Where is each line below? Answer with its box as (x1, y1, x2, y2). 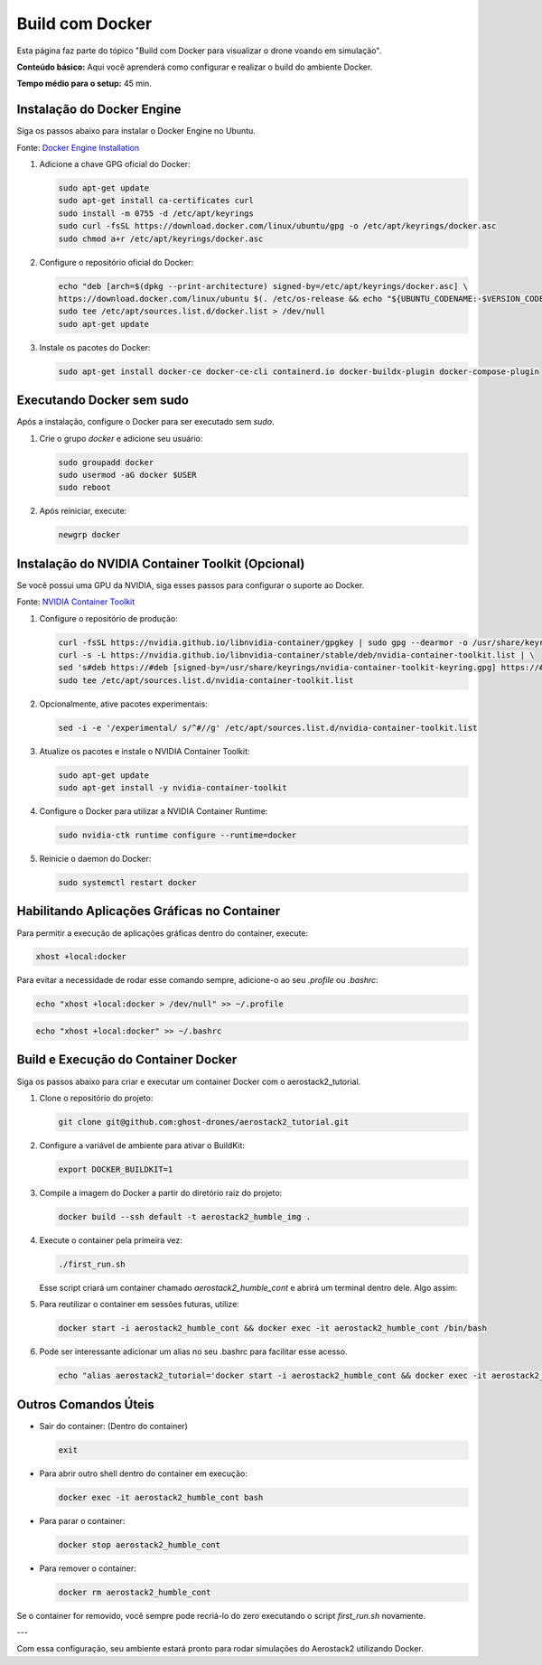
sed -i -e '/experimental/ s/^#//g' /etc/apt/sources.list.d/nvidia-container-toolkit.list (58, 723, 478, 733)
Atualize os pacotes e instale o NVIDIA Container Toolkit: (39, 745, 250, 756)
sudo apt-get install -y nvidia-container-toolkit (58, 782, 288, 793)
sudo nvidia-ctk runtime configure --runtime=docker (58, 830, 297, 840)
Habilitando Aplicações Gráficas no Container (16, 903, 281, 919)
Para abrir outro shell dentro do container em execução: (39, 1468, 248, 1479)
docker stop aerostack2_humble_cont (58, 1539, 221, 1549)
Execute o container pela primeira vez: (39, 1234, 182, 1246)
